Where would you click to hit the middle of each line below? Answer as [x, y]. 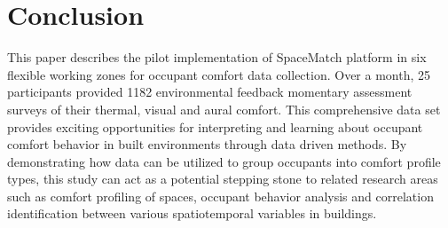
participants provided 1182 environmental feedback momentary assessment [210, 92]
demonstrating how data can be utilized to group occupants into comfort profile [224, 161]
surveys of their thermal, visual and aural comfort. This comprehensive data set [224, 109]
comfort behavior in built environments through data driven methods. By [207, 144]
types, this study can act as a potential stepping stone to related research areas [223, 179]
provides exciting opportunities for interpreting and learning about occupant [215, 126]
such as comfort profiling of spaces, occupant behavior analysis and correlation [220, 196]
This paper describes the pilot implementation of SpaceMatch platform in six [217, 57]
